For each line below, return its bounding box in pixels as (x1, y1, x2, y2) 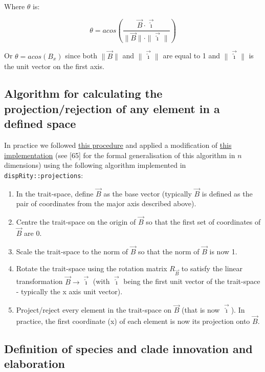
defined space (4, 116, 76, 132)
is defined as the (202, 188, 253, 199)
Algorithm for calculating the (4, 85, 163, 101)
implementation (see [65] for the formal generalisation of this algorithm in (4, 149, 235, 160)
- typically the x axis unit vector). (16, 286, 123, 297)
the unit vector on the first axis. (4, 60, 104, 71)
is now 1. (209, 246, 237, 256)
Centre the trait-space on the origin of (16, 216, 136, 227)
